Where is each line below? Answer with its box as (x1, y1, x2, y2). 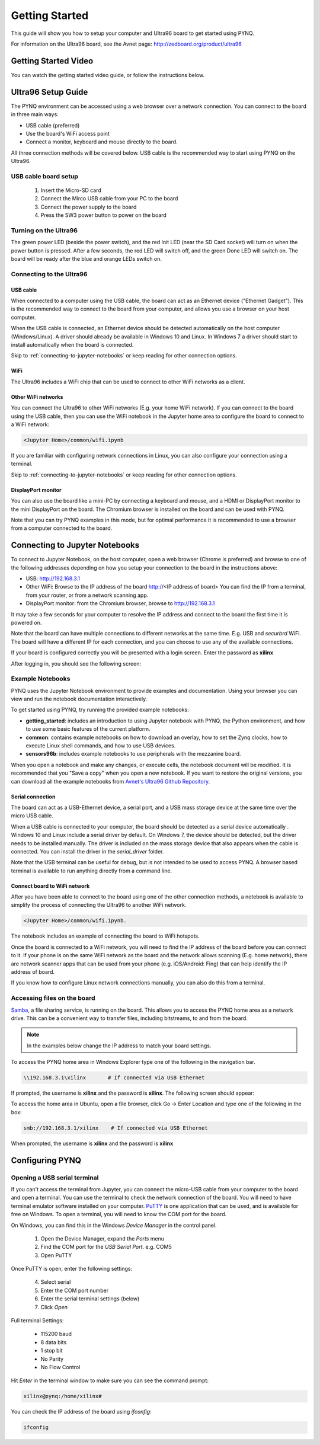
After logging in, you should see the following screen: (11, 660, 142, 667)
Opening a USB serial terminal (11, 1174, 99, 1182)
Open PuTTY (40, 1251, 72, 1259)
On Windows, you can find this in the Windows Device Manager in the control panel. (11, 1222, 217, 1229)
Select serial (40, 1278, 71, 1286)
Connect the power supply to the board (40, 203, 137, 210)
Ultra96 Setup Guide (11, 87, 88, 97)
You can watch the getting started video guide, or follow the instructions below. (11, 71, 204, 78)
